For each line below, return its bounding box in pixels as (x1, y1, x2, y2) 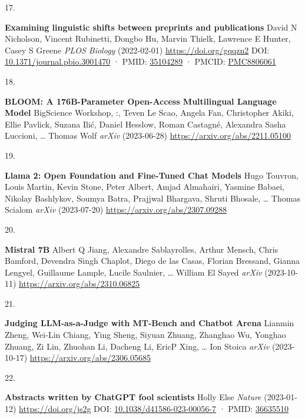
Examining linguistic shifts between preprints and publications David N (5, 21, 297, 33)
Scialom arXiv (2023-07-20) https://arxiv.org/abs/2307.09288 (5, 203, 227, 216)
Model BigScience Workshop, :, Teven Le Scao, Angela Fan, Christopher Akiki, (5, 106, 294, 119)
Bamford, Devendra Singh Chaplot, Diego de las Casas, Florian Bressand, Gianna (5, 254, 300, 267)
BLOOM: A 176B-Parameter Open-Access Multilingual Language (5, 95, 277, 107)
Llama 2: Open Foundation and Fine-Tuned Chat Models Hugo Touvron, (5, 169, 299, 181)
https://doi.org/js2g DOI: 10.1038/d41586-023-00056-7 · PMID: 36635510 (19, 403, 289, 415)
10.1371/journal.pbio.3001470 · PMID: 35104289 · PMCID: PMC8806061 (5, 55, 276, 68)
